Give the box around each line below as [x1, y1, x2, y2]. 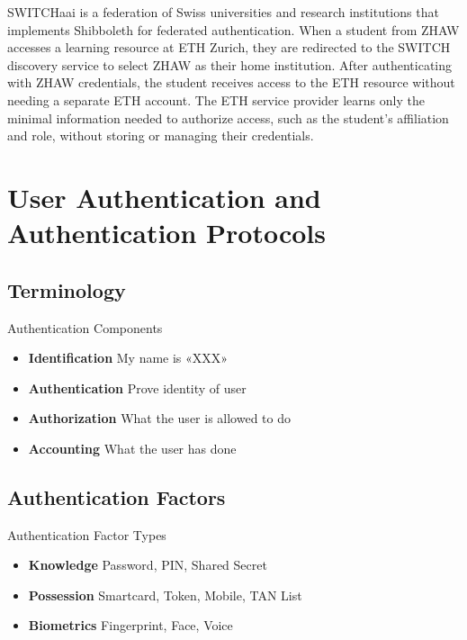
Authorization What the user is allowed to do [28, 409, 291, 428]
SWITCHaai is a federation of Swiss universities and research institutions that [7, 3, 439, 21]
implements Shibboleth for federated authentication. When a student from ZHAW [7, 20, 460, 39]
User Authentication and [7, 178, 321, 215]
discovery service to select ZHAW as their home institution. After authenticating [7, 55, 453, 74]
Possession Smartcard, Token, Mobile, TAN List [28, 585, 302, 604]
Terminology [7, 275, 126, 303]
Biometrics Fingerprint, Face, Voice [28, 616, 233, 635]
